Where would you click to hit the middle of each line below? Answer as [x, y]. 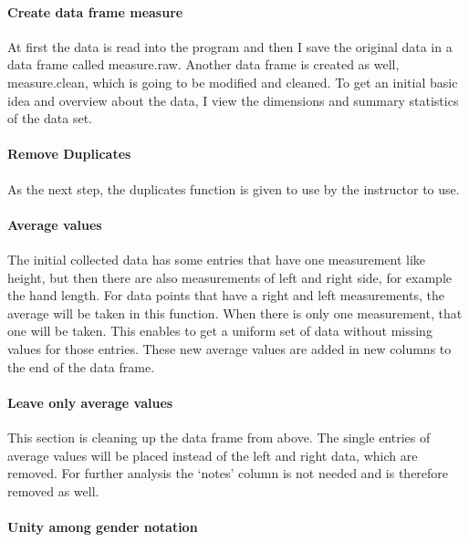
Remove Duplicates [69, 154]
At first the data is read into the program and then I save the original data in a [230, 46]
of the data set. [50, 118]
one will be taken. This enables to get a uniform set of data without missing [220, 331]
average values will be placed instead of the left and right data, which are [213, 455]
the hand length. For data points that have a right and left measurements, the [226, 295]
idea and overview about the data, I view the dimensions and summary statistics [233, 100]
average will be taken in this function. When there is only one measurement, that [235, 313]
